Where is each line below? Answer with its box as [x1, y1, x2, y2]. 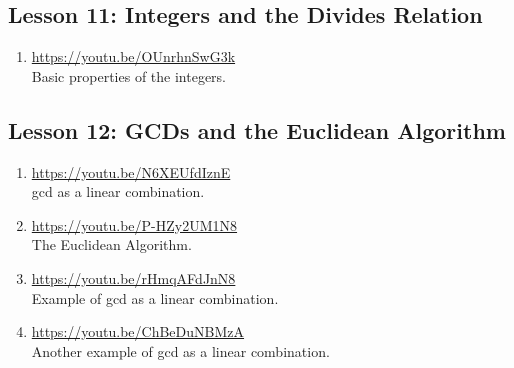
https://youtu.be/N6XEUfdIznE [31, 161, 231, 182]
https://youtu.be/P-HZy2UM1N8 [31, 214, 238, 235]
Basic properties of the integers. [31, 65, 226, 86]
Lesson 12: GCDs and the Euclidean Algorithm [8, 114, 506, 145]
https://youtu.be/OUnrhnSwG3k [31, 46, 236, 67]
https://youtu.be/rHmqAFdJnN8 [31, 267, 236, 288]
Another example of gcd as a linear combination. [31, 340, 330, 361]
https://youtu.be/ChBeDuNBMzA [31, 321, 245, 342]
